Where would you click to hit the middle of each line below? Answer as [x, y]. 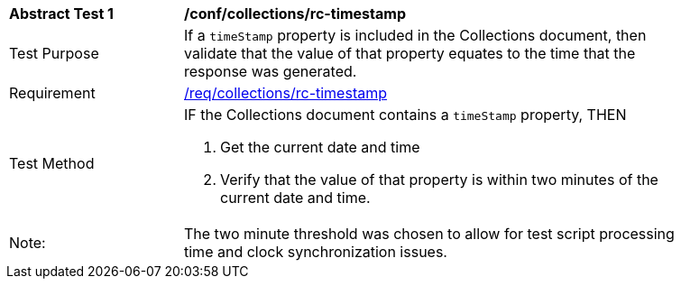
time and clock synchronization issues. [316, 252]
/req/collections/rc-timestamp [285, 93]
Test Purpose [54, 53]
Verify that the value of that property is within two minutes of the [439, 180]
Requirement [52, 93]
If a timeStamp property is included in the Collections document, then [415, 35]
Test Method [52, 163]
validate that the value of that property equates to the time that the [410, 53]
